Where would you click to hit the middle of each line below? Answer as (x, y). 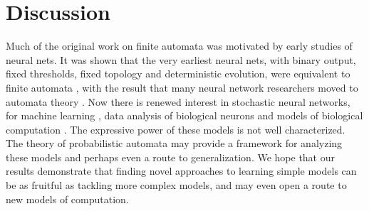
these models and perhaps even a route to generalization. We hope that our (170, 157)
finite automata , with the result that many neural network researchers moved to (182, 87)
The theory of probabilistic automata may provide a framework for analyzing (174, 143)
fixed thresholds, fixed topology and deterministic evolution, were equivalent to (178, 74)
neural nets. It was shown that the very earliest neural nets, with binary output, (181, 59)
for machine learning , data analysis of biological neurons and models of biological (184, 115)
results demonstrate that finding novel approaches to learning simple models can (181, 171)
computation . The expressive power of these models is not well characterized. (176, 129)
